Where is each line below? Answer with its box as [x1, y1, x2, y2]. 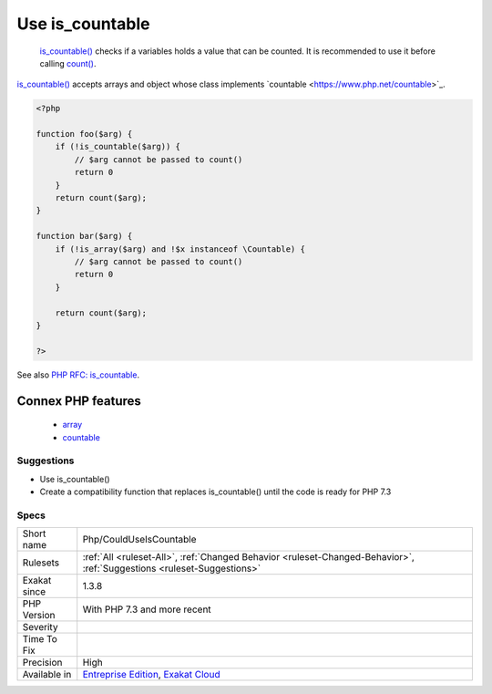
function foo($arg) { [36, 129, 133, 140]
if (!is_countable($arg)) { [55, 141, 181, 152]
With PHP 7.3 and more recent [82, 603, 211, 616]
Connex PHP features [16, 393, 141, 409]
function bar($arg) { [36, 231, 133, 242]
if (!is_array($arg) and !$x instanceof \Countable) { [55, 243, 305, 254]
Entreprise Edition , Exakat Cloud [82, 668, 220, 681]
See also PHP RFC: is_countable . [16, 369, 140, 380]
